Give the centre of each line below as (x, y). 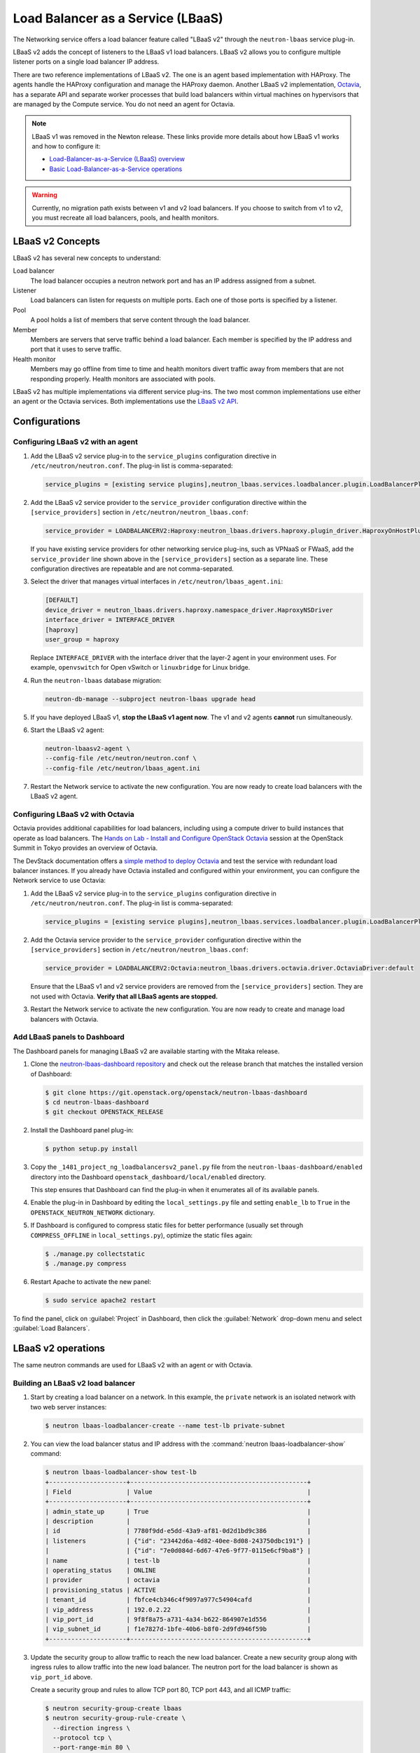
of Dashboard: (51, 1074)
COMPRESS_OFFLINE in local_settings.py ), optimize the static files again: (142, 1235)
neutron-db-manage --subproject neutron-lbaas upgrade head (150, 699)
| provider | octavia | (178, 1580)
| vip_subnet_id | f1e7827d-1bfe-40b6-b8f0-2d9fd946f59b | (178, 1629)
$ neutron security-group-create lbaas (113, 1708)
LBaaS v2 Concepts (57, 241)
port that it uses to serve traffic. (76, 349)
